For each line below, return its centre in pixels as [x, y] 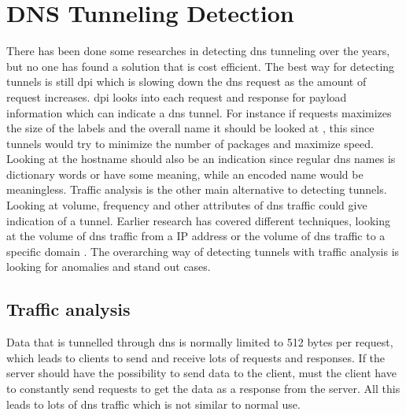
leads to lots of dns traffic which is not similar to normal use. [153, 404]
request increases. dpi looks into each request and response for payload [177, 96]
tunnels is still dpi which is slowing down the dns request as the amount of [186, 82]
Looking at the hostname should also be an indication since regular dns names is [201, 159]
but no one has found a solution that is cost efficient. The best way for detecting [201, 66]
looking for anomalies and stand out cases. [109, 267]
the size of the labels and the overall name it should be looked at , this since [190, 128]
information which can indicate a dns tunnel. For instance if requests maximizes [199, 112]
